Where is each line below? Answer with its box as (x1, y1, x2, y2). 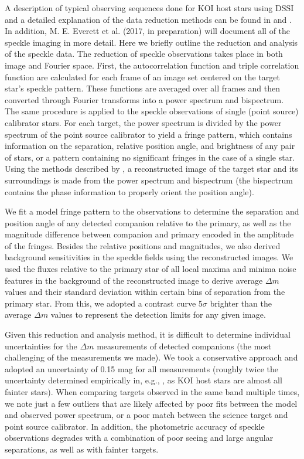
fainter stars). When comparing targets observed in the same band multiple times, (5, 386, 300, 397)
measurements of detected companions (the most (97, 339, 272, 352)
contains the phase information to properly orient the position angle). (5, 185, 254, 198)
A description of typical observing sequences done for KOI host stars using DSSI (5, 2, 294, 13)
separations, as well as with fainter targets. (5, 443, 159, 455)
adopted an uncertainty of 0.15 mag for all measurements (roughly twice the (5, 362, 278, 375)
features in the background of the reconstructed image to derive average (5, 274, 263, 286)
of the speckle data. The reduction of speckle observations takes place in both (5, 47, 283, 60)
